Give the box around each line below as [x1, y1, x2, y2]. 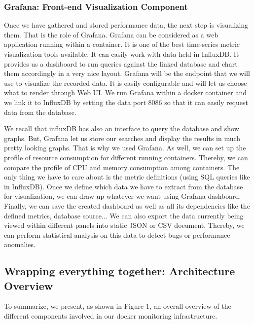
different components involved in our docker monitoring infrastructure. [4, 311, 218, 321]
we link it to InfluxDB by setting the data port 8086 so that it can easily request [4, 97, 249, 107]
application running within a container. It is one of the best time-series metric [4, 39, 240, 49]
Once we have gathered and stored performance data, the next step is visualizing [4, 20, 249, 30]
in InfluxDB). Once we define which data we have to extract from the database [4, 181, 243, 191]
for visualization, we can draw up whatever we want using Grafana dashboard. [4, 191, 241, 201]
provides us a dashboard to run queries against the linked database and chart [4, 58, 238, 69]
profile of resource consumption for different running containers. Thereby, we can [4, 152, 248, 162]
